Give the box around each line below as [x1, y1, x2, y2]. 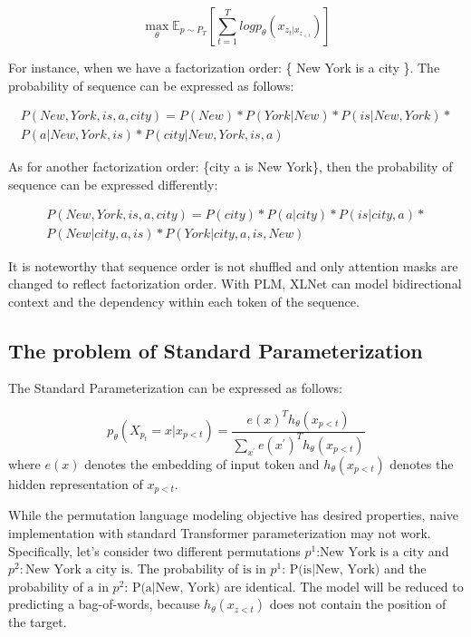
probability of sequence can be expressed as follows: [8, 75, 294, 94]
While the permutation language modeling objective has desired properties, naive [8, 505, 459, 524]
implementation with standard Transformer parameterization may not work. [8, 524, 431, 542]
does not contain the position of [269, 594, 447, 613]
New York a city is [24, 563, 130, 577]
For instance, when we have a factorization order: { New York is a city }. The [8, 58, 440, 76]
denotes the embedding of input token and [84, 454, 320, 473]
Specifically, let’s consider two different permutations [8, 541, 301, 560]
